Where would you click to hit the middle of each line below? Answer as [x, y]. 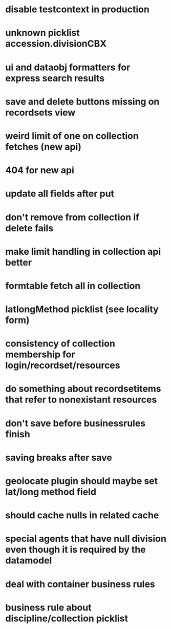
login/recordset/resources [63, 366]
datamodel [29, 561]
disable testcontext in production [77, 9]
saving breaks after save [59, 458]
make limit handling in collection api [83, 251]
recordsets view [40, 113]
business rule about [48, 607]
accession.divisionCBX [56, 44]
